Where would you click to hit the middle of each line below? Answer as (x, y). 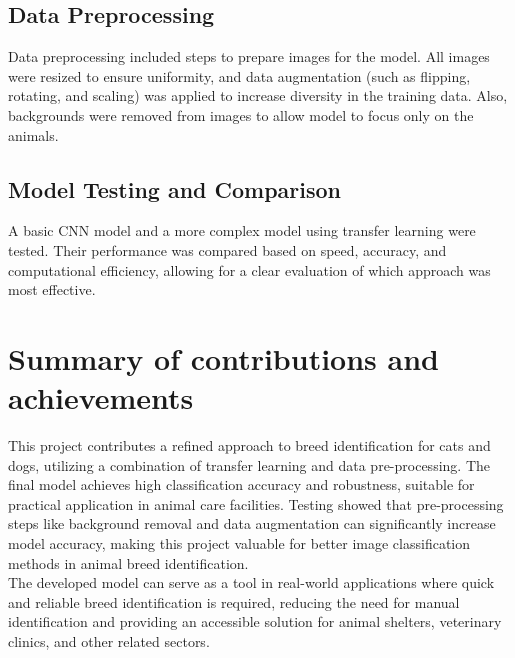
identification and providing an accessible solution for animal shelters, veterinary (255, 621)
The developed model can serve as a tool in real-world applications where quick (251, 582)
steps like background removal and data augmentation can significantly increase (252, 523)
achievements (101, 397)
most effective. (52, 289)
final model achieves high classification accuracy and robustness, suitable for (241, 484)
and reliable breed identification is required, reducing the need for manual (234, 601)
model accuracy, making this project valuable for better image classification (239, 543)
